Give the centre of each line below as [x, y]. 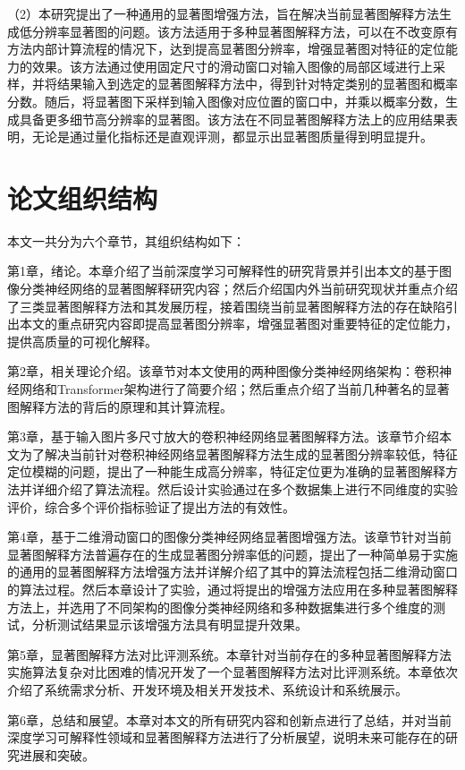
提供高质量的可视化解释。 [82, 341]
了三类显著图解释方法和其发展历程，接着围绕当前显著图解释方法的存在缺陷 [226, 306]
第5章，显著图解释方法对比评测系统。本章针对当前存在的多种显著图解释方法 [229, 654]
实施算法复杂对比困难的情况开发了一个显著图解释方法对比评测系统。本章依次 [232, 672]
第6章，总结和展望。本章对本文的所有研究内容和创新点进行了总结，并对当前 [229, 719]
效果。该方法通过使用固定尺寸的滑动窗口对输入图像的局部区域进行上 [232, 66]
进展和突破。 [57, 754]
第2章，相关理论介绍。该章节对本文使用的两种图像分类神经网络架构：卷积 [223, 371]
